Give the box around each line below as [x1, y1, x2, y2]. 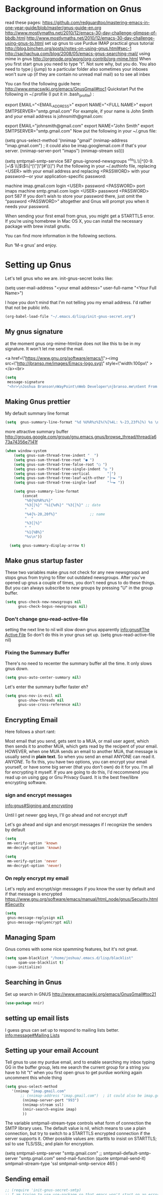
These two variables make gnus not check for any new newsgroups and [5, 569, 149, 576]
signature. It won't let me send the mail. [5, 346, 84, 351]
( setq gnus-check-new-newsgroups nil [5, 599, 81, 605]
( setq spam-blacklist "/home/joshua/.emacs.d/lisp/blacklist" [5, 956, 133, 961]
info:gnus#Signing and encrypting [5, 803, 73, 809]
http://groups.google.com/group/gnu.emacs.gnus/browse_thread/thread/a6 [5, 434, 157, 440]
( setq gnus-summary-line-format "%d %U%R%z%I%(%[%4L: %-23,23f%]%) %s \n [5, 420, 160, 425]
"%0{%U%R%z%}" [24, 498, 53, 503]
